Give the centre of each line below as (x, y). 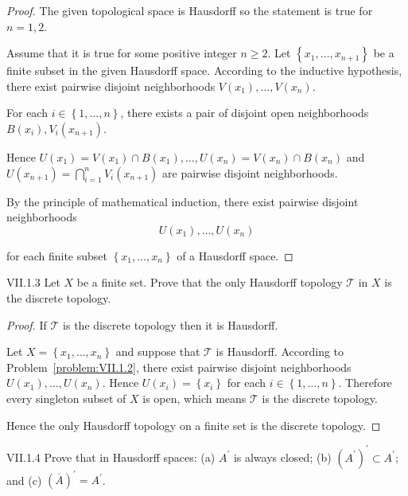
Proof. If (27, 324)
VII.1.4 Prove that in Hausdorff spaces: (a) (111, 457)
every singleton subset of (66, 398)
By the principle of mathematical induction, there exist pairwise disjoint (183, 201)
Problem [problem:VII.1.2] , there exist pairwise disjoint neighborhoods (179, 367)
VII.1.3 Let (33, 282)
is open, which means (194, 398)
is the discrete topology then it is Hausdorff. (171, 324)
